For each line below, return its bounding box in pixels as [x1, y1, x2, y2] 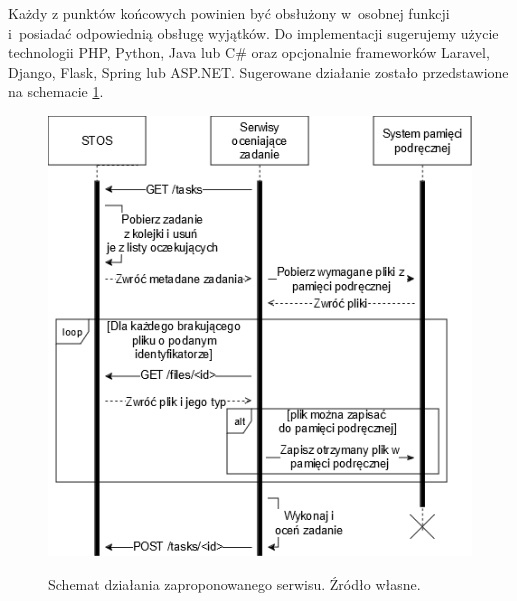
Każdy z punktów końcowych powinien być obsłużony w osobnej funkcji [8, 3, 450, 23]
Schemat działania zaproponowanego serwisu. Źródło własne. [48, 573, 421, 594]
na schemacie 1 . [8, 81, 104, 102]
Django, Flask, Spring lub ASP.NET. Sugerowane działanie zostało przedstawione [8, 61, 509, 82]
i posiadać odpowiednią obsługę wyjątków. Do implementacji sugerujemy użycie [8, 22, 499, 43]
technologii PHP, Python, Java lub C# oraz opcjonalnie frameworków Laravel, [8, 42, 490, 63]
